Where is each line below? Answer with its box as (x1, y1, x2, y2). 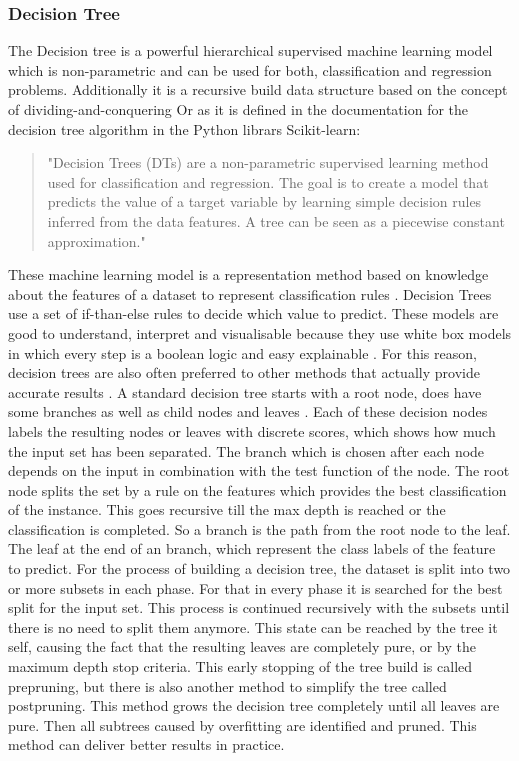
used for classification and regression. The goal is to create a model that (47, 171, 489, 192)
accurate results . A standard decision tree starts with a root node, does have (8, 381, 482, 402)
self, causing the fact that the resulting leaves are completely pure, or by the (8, 636, 476, 657)
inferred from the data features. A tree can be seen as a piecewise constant (47, 210, 505, 231)
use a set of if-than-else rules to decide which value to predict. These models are (8, 303, 499, 324)
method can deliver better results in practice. (8, 734, 285, 755)
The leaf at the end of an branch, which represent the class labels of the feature (8, 538, 496, 559)
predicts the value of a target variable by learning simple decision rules (47, 191, 482, 212)
